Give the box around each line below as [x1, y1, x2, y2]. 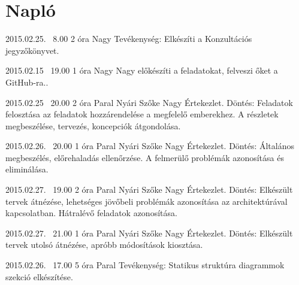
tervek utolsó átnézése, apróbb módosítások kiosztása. [5, 238, 203, 251]
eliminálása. [5, 163, 49, 175]
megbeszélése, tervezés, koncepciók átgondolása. [5, 119, 181, 132]
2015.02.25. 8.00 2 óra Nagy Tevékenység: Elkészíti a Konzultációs [5, 32, 252, 45]
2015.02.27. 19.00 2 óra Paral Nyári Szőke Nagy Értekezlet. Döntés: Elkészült [5, 183, 293, 196]
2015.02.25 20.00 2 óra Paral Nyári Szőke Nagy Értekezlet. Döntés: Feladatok [5, 96, 293, 108]
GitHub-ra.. [5, 75, 49, 88]
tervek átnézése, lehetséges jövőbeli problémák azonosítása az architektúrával [5, 195, 288, 207]
